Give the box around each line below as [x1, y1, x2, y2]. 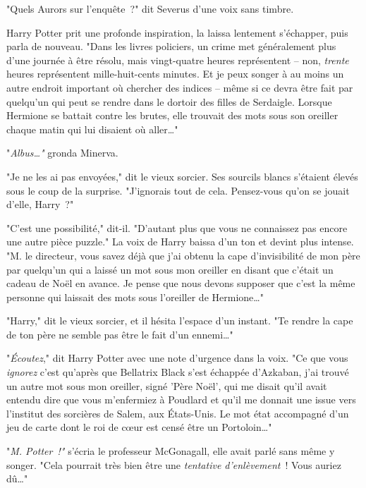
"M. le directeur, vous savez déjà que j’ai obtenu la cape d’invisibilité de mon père [6, 248, 360, 262]
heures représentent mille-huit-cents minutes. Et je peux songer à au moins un [6, 66, 344, 81]
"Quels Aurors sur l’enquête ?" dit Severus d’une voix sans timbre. [6, 1, 294, 16]
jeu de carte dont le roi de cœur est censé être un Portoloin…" [6, 420, 272, 434]
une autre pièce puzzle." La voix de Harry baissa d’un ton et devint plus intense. [6, 234, 354, 249]
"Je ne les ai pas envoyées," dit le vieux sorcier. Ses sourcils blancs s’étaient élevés [6, 169, 358, 183]
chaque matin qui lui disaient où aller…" [6, 121, 178, 136]
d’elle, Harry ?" [6, 197, 74, 212]
